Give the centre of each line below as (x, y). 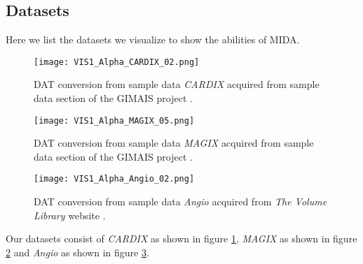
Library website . (70, 215)
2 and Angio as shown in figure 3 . (77, 252)
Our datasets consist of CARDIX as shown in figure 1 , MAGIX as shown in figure (181, 239)
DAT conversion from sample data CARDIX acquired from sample (177, 84)
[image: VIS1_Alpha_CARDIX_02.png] (117, 62)
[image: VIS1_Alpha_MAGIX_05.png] (114, 120)
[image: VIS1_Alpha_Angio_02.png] (114, 179)
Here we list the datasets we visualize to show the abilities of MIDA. (153, 39)
